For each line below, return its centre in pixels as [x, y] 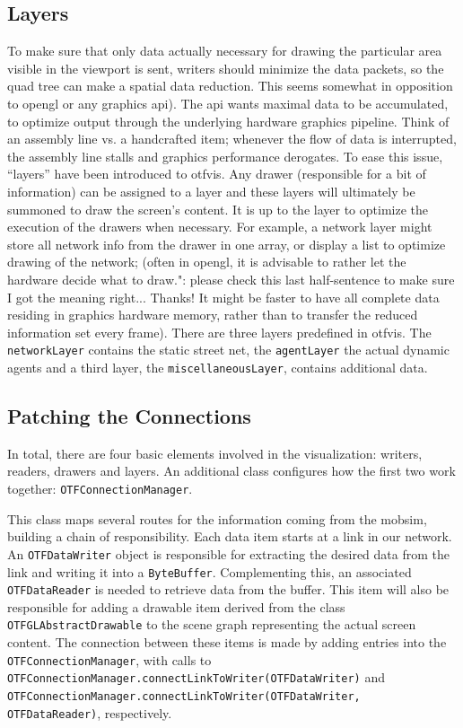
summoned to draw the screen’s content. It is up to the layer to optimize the [218, 209]
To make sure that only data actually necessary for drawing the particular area [225, 51]
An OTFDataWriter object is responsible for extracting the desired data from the [228, 553]
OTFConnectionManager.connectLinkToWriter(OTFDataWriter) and [196, 677]
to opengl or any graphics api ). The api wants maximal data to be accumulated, [228, 103]
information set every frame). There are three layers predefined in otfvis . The [219, 332]
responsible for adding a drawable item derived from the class [176, 606]
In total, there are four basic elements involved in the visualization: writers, [215, 453]
